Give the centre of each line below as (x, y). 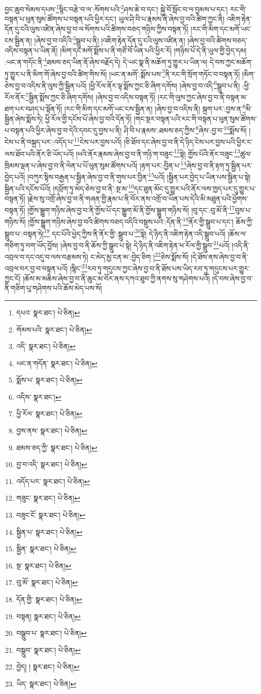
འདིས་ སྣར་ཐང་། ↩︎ (39, 396)
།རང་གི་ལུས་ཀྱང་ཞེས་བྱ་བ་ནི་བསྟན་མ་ (202, 97)
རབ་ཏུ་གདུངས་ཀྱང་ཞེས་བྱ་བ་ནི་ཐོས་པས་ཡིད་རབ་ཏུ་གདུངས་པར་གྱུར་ (169, 268)
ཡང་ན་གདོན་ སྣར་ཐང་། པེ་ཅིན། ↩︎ (57, 363)
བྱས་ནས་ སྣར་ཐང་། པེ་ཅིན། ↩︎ (52, 431)
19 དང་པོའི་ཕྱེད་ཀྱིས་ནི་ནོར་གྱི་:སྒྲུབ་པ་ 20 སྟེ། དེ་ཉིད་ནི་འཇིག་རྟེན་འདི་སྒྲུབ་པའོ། (135, 233)
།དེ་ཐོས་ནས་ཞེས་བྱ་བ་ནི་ (219, 256)
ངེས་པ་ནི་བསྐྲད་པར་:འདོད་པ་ (39, 142)
